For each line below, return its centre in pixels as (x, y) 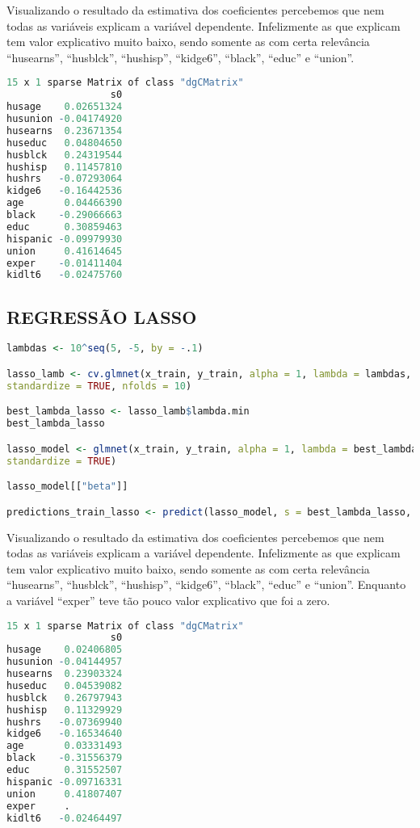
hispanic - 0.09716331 (65, 782)
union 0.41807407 (65, 794)
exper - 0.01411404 (65, 263)
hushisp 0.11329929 (65, 710)
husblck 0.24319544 (65, 155)
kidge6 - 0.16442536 (65, 191)
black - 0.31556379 (65, 758)
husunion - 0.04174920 (65, 119)
